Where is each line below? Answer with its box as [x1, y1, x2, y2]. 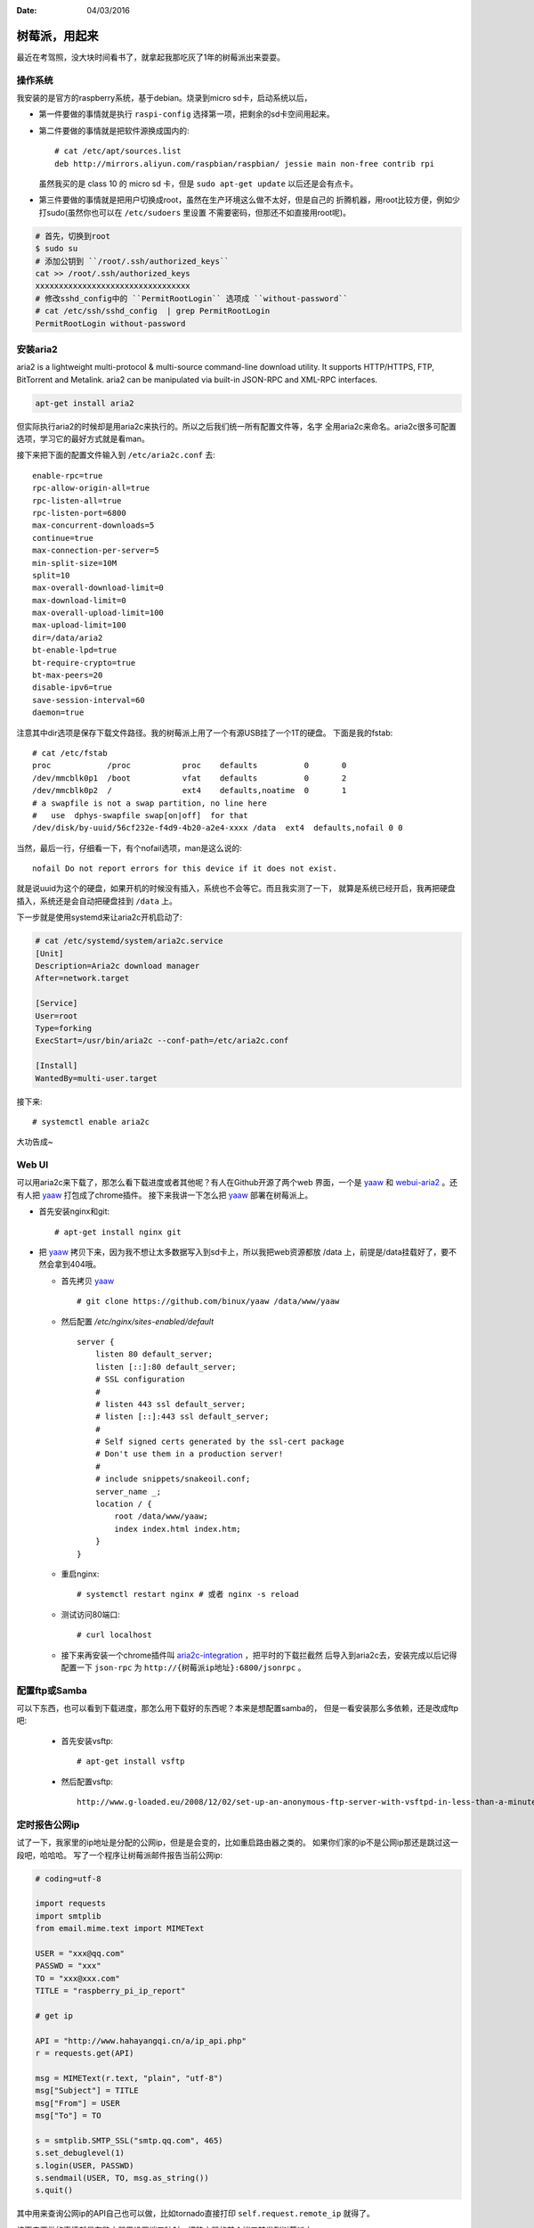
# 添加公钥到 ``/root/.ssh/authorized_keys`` [35, 256, 230, 266]
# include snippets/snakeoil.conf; [94, 1474, 251, 1484]
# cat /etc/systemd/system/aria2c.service [35, 936, 223, 946]
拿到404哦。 [53, 1259, 101, 1270]
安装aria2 [16, 343, 58, 356]
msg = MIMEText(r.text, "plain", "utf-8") [35, 2073, 223, 2083]
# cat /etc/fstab [32, 748, 108, 758]
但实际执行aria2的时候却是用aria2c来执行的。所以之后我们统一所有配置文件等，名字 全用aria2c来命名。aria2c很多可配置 [16, 421, 457, 431]
